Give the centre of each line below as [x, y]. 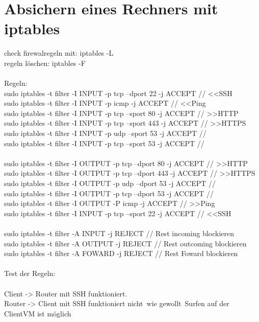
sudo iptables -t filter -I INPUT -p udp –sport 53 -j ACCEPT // [105, 133]
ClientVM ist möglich [38, 313]
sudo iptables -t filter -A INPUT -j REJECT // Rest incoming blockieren [119, 233]
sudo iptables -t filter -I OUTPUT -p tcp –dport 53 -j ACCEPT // [109, 193]
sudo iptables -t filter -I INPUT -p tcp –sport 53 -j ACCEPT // [104, 143]
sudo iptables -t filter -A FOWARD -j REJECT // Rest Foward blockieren [121, 253]
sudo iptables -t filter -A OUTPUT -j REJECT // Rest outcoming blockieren [125, 243]
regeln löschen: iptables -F [45, 63]
